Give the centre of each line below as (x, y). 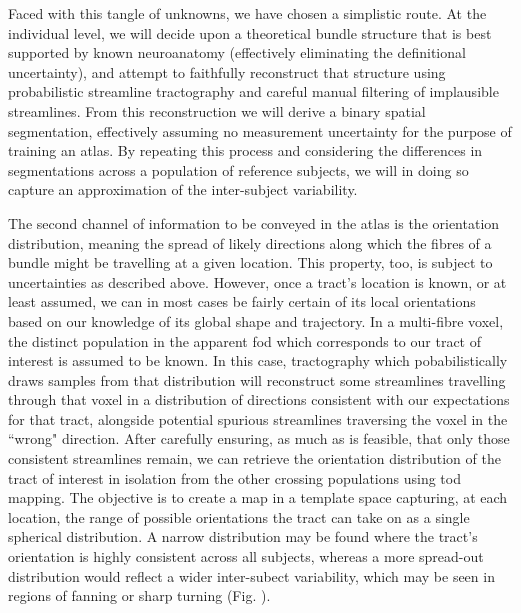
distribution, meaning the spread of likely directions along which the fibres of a (250, 242)
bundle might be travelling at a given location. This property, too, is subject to (250, 262)
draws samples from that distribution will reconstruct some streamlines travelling (257, 379)
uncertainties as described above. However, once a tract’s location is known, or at (257, 281)
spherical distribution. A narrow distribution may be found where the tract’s (243, 536)
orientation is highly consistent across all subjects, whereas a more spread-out (246, 556)
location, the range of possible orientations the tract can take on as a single (239, 516)
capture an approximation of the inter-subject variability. (183, 189)
